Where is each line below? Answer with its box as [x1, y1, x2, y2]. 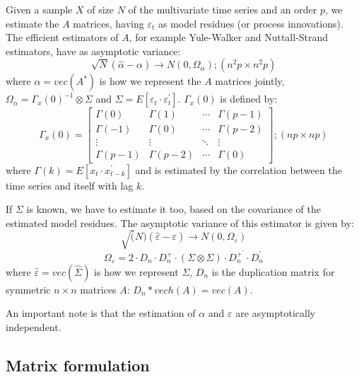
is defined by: [220, 91, 278, 106]
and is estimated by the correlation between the [135, 162, 342, 177]
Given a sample [6, 2, 73, 16]
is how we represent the [99, 74, 201, 88]
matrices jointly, [215, 74, 285, 88]
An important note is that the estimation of [6, 306, 196, 320]
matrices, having [73, 16, 144, 30]
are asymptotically [235, 306, 316, 320]
